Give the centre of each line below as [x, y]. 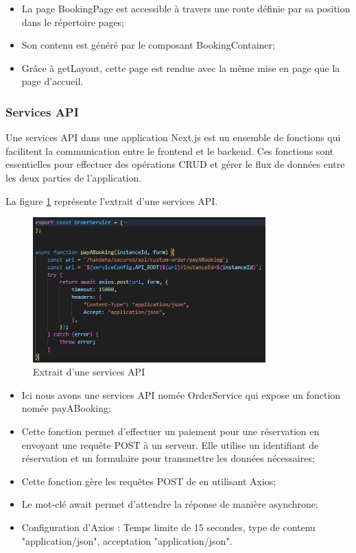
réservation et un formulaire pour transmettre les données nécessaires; [168, 458]
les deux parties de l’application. [74, 177]
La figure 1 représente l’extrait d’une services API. [112, 200]
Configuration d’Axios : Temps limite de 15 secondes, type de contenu [168, 527]
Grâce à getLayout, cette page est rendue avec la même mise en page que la [181, 67]
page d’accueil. [52, 81]
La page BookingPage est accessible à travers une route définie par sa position [186, 8]
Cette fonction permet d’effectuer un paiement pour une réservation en [170, 431]
